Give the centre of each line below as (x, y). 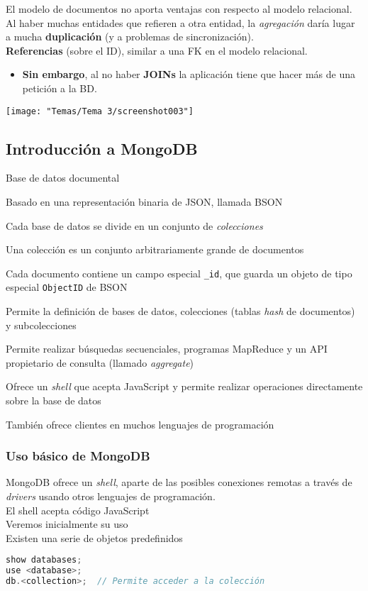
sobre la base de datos (54, 401)
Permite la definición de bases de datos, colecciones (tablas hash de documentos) (180, 311)
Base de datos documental (63, 178)
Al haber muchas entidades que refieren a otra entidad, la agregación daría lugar (180, 22)
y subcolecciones (41, 325)
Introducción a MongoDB (102, 148)
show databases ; (44, 560)
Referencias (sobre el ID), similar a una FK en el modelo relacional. (157, 50)
